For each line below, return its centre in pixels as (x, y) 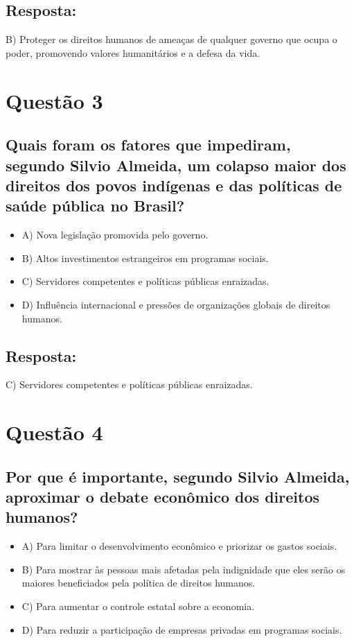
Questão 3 (54, 100)
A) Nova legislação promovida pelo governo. (115, 235)
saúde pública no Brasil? (95, 206)
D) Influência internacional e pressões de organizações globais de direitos (176, 304)
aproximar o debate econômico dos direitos (163, 497)
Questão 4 (54, 432)
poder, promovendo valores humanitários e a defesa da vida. (133, 52)
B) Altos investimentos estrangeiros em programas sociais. (145, 258)
